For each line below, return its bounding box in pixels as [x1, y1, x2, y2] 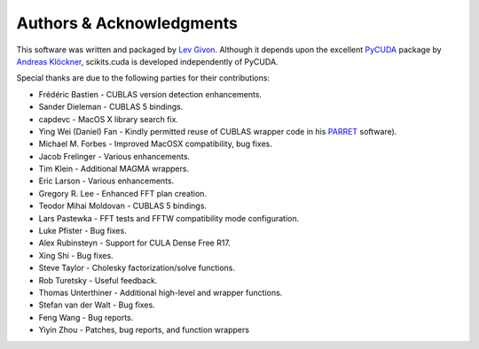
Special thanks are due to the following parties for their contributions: [16, 73, 271, 83]
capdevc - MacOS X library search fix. [38, 113, 179, 124]
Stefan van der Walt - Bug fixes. [38, 299, 155, 310]
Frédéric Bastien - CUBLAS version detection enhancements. [38, 89, 262, 99]
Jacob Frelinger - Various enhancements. [38, 151, 191, 161]
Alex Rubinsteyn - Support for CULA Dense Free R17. [38, 237, 231, 248]
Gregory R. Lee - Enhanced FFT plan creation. [38, 188, 208, 198]
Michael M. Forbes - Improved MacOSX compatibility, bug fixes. [38, 138, 272, 150]
